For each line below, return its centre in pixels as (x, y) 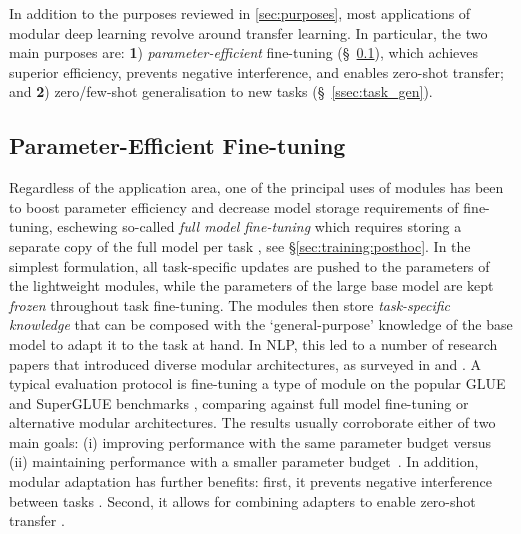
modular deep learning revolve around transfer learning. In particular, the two (248, 32)
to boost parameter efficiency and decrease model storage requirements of (234, 206)
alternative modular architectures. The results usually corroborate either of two (252, 422)
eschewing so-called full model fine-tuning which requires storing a (259, 226)
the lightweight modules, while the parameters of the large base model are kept (251, 285)
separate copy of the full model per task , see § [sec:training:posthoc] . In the (240, 245)
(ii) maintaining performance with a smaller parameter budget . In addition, (244, 461)
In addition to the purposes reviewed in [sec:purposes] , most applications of (240, 13)
